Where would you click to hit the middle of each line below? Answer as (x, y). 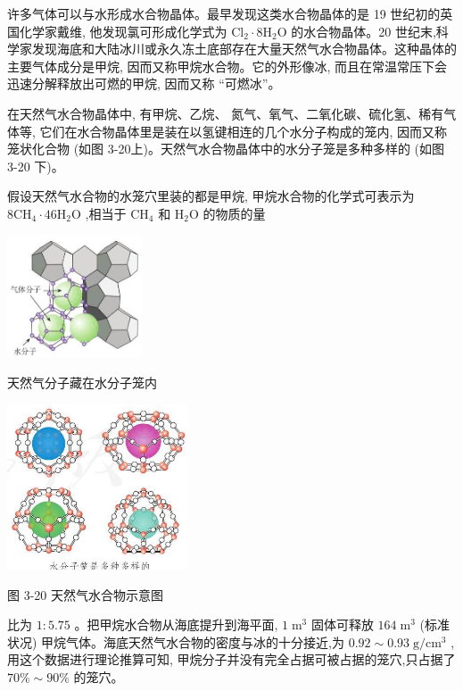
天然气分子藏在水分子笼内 (82, 382)
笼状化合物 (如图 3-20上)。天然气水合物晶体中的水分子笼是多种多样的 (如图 (226, 149)
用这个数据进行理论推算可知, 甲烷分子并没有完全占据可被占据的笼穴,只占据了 (231, 659)
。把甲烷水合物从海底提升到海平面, (176, 624)
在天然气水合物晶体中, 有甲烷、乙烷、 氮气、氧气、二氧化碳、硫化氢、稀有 (226, 113)
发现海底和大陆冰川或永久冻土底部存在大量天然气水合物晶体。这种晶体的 (244, 49)
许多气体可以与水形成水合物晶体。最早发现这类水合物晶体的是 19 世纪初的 (224, 13)
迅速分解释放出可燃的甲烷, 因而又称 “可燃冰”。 (144, 83)
